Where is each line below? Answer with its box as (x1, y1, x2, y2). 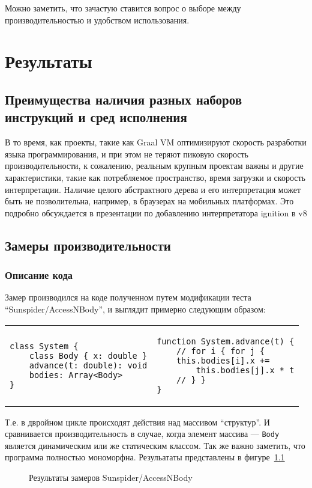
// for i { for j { (176, 346, 265, 356)
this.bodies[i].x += (176, 355, 270, 365)
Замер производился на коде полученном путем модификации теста (5, 291, 251, 303)
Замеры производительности (5, 236, 171, 254)
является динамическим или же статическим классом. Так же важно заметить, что (5, 439, 305, 451)
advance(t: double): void (29, 360, 148, 370)
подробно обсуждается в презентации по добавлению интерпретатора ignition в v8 (5, 206, 307, 219)
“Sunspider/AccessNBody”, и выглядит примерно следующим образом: (5, 302, 266, 315)
